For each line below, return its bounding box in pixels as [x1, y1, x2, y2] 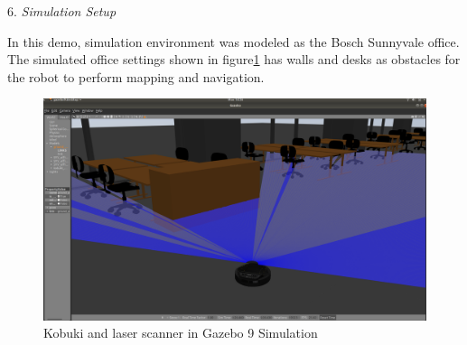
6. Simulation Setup [7, 2, 117, 20]
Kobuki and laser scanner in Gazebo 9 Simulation [43, 323, 318, 342]
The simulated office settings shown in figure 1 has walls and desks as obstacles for [7, 50, 461, 69]
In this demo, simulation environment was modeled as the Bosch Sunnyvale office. [7, 32, 460, 51]
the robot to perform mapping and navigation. [7, 67, 265, 86]
